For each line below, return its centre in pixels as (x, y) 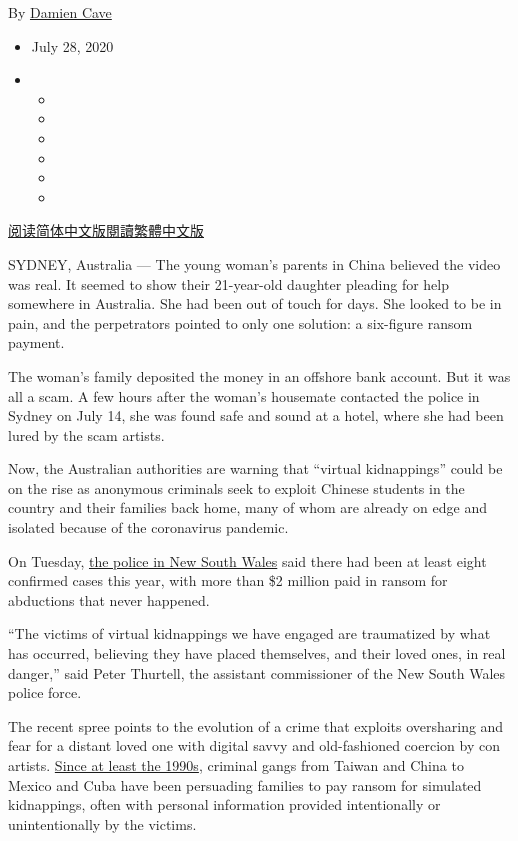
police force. (45, 692)
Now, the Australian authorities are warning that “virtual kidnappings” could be (255, 468)
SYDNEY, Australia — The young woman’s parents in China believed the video (254, 263)
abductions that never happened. (109, 599)
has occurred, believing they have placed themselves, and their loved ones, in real (257, 653)
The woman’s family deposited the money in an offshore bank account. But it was (259, 375)
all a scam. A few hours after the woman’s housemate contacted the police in (244, 395)
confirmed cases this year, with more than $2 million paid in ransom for (228, 580)
